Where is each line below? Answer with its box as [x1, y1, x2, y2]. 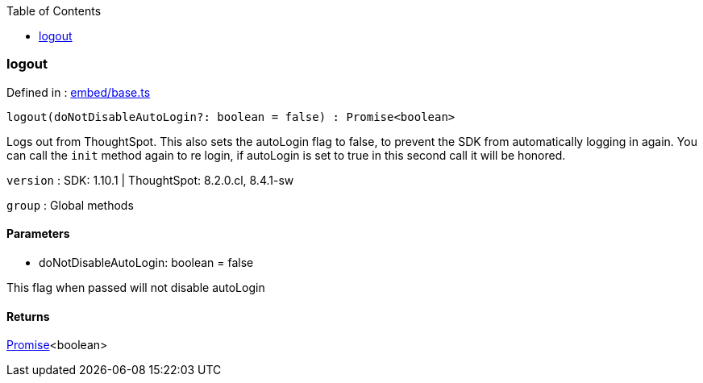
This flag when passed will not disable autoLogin [6, 280, 265, 294]
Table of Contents [6, 4, 102, 18]
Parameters [6, 227, 70, 241]
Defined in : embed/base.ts [6, 85, 151, 99]
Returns [6, 309, 50, 323]
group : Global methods [6, 198, 134, 212]
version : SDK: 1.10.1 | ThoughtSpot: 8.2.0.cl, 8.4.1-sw [6, 173, 294, 187]
